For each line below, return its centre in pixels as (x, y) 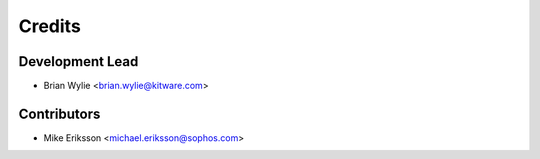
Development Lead (78, 61)
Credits (50, 26)
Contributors (59, 113)
